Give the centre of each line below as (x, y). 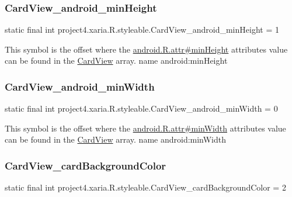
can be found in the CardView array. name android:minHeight (116, 61)
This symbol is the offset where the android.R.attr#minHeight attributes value (146, 49)
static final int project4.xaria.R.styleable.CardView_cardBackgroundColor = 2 (145, 187)
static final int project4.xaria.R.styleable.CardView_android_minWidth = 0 (141, 108)
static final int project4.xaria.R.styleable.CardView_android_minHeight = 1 (142, 30)
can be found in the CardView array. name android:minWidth (116, 139)
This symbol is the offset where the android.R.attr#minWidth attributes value (145, 128)
